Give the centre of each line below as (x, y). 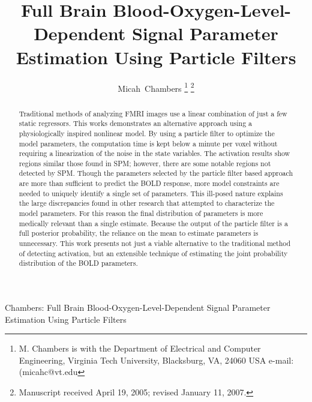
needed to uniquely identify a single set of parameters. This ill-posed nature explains (151, 193)
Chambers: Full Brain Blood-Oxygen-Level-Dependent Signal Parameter (138, 307)
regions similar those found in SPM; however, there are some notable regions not (145, 163)
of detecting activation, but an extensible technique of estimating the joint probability (153, 253)
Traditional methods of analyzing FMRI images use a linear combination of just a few (153, 113)
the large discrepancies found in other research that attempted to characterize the (147, 203)
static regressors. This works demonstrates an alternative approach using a (136, 123)
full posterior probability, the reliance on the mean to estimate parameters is (139, 233)
